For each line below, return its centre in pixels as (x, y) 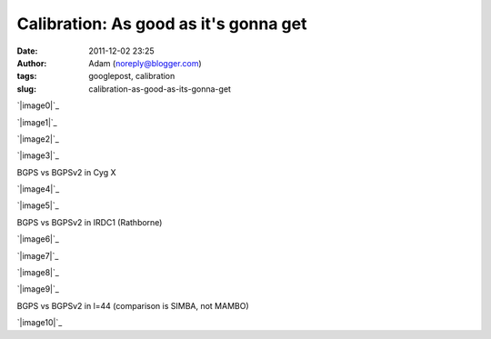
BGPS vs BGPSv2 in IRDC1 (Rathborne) (90, 222)
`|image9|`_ (38, 289)
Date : (27, 51)
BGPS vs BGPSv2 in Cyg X (67, 172)
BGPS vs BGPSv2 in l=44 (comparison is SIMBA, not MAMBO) (133, 305)
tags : (27, 76)
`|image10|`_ (40, 323)
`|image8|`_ (38, 273)
